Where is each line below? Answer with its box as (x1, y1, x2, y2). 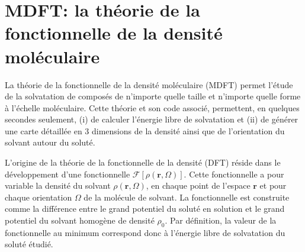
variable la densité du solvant (5, 179, 111, 192)
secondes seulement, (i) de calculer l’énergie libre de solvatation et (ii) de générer (5, 113, 298, 125)
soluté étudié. (5, 238, 53, 250)
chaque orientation (5, 190, 72, 203)
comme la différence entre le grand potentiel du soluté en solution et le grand (5, 202, 285, 215)
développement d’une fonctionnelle (5, 167, 130, 180)
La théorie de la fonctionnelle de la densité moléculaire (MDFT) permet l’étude (5, 78, 293, 91)
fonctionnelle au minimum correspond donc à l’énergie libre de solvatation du (5, 226, 285, 238)
